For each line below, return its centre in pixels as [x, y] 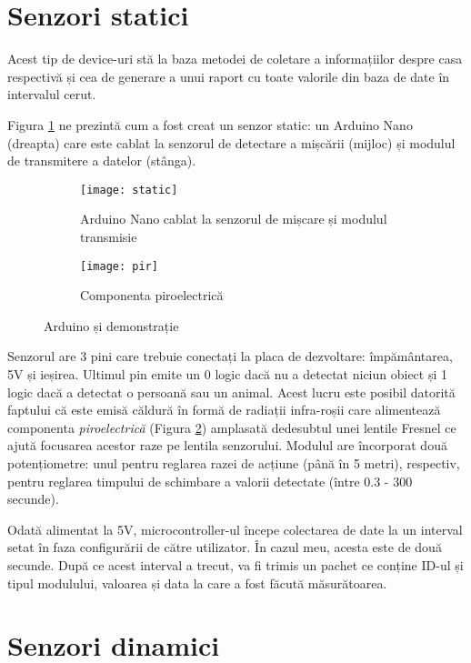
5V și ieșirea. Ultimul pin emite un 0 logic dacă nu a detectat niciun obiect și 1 [228, 373]
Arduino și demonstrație [111, 325]
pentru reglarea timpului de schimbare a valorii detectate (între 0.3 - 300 [210, 481]
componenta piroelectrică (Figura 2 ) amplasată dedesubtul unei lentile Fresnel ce [232, 427]
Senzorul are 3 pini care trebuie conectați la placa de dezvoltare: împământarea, [230, 356]
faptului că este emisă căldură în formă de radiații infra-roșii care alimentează [224, 410]
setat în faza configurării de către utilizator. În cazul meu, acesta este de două [225, 547]
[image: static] [129, 190]
